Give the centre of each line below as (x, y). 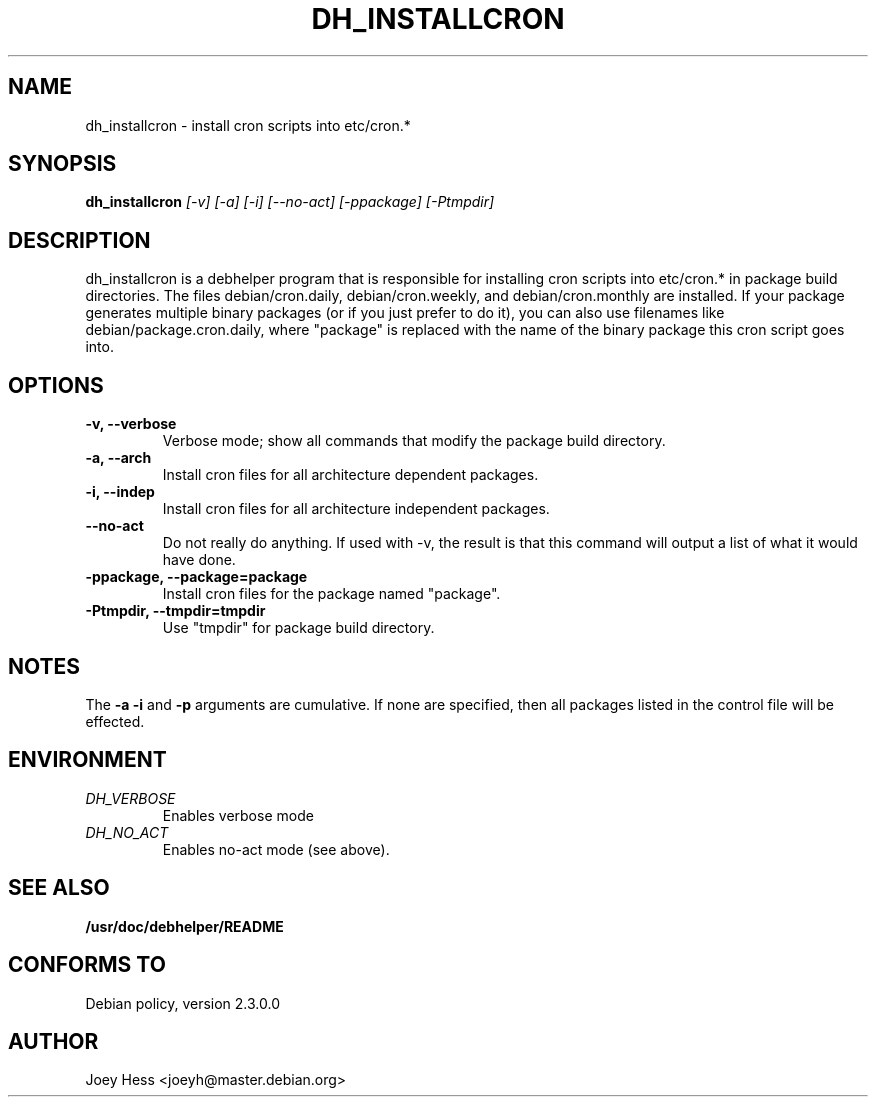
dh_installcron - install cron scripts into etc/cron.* (248, 125)
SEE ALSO (59, 888)
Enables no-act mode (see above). (276, 849)
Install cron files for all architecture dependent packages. (350, 475)
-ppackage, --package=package (196, 577)
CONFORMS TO (87, 965)
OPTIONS (56, 385)
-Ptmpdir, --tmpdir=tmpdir (175, 611)
